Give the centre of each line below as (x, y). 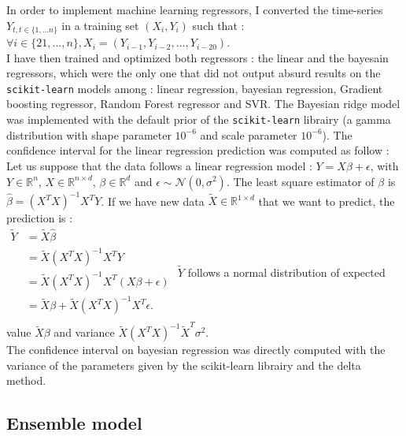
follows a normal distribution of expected (286, 272)
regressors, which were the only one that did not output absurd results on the (194, 73)
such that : (218, 25)
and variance (84, 332)
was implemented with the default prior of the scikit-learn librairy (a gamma (199, 119)
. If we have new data (153, 201)
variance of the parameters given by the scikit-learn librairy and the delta (184, 365)
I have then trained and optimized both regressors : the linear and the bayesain (197, 57)
